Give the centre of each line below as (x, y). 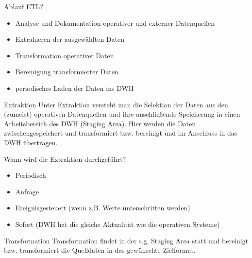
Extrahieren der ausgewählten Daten (70, 39)
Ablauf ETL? (24, 6)
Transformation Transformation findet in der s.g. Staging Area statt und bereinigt (126, 240)
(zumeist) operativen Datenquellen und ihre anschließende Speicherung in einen (122, 114)
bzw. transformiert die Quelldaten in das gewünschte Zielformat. (100, 250)
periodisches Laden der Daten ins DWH (75, 88)
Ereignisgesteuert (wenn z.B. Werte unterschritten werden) (103, 208)
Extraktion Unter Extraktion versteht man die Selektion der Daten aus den (116, 104)
